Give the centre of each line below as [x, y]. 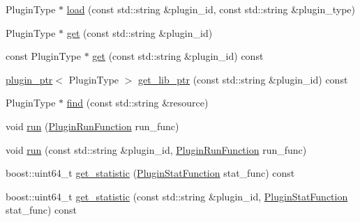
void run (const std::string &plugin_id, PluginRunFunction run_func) [156, 149]
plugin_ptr [29, 79]
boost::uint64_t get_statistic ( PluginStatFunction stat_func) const [150, 173]
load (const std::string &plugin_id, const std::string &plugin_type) [211, 9]
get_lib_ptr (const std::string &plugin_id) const [243, 79]
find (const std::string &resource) [137, 103]
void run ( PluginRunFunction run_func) [92, 126]
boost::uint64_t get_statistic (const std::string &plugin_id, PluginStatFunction [177, 196]
